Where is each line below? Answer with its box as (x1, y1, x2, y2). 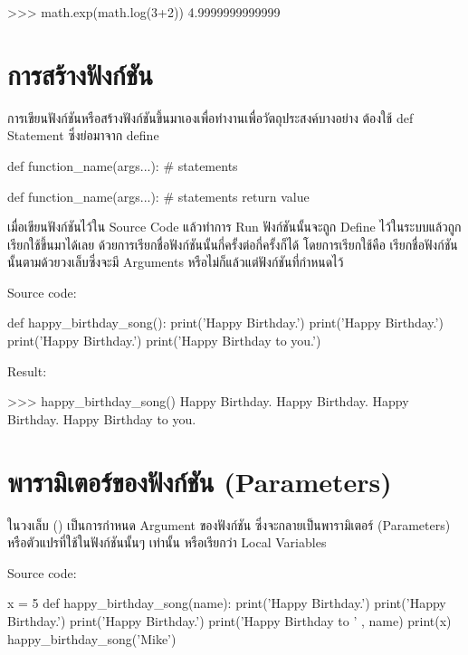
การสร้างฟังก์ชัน (7, 55, 153, 92)
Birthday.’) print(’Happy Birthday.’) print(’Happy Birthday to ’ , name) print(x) (7, 611, 452, 630)
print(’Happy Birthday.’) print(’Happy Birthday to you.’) (7, 331, 321, 350)
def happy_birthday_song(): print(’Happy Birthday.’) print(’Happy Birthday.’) (7, 313, 444, 332)
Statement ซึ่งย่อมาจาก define (7, 126, 159, 145)
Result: (7, 361, 47, 380)
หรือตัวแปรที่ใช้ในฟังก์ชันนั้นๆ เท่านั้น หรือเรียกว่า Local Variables (7, 533, 327, 552)
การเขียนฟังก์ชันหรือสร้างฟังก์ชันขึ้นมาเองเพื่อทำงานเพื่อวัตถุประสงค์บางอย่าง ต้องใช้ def (7, 108, 414, 127)
